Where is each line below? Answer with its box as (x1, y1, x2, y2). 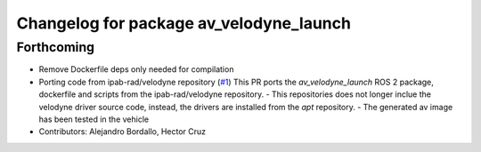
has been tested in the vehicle (38, 114, 150, 124)
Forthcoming (16, 39, 95, 55)
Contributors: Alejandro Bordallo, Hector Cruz (38, 126, 207, 137)
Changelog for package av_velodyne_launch (16, 13, 352, 33)
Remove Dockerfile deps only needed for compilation (38, 64, 234, 75)
